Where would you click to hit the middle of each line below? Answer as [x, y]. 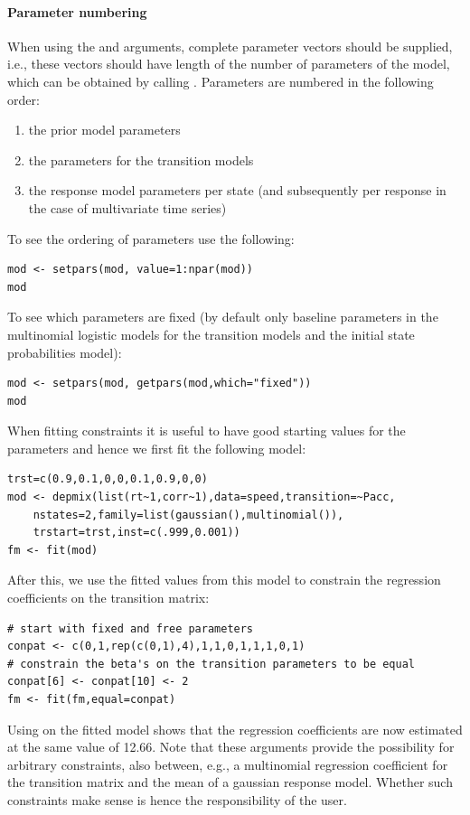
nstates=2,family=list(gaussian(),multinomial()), [188, 515]
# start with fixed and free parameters [131, 628]
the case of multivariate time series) [127, 207]
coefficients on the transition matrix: [108, 598]
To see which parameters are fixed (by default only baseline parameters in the [223, 317]
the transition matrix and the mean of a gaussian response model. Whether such [230, 782]
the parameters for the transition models [141, 159]
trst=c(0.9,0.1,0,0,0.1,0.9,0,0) [108, 479]
